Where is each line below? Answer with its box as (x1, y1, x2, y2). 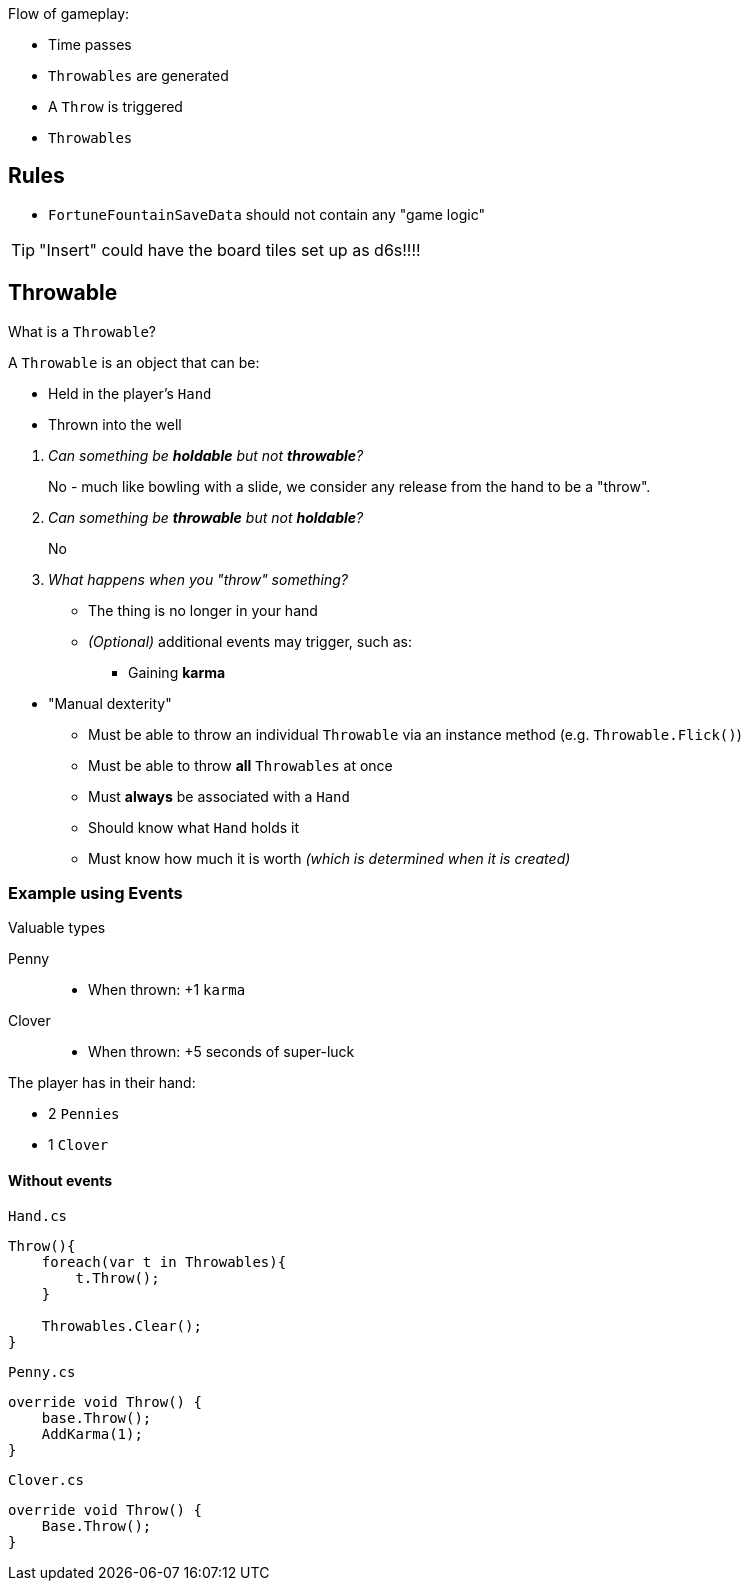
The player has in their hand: (8, 1074, 196, 1092)
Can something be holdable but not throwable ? (48, 446, 364, 464)
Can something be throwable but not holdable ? (48, 508, 364, 526)
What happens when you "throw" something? (48, 570, 349, 588)
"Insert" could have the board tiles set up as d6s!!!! (39, 239, 421, 260)
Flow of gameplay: (8, 5, 130, 22)
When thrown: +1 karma (88, 981, 246, 999)
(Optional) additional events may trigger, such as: (88, 632, 412, 650)
